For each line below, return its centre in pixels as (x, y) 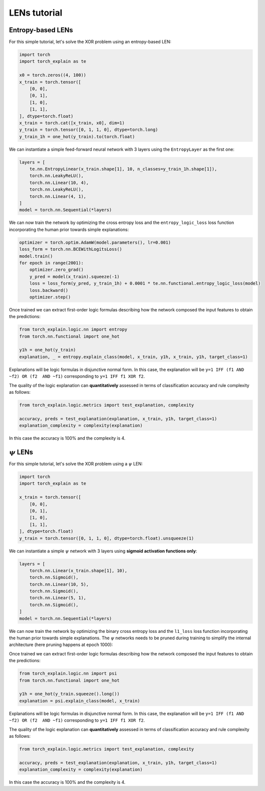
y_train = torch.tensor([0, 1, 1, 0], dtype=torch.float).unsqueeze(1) (107, 538)
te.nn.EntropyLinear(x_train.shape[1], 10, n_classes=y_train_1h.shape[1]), (123, 169)
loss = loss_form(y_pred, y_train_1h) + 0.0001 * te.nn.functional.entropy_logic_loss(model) (145, 284)
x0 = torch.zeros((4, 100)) (53, 75)
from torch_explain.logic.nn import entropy (73, 330)
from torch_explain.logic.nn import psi (68, 674)
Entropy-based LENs (41, 30)
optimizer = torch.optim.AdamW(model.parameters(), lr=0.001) (95, 242)
